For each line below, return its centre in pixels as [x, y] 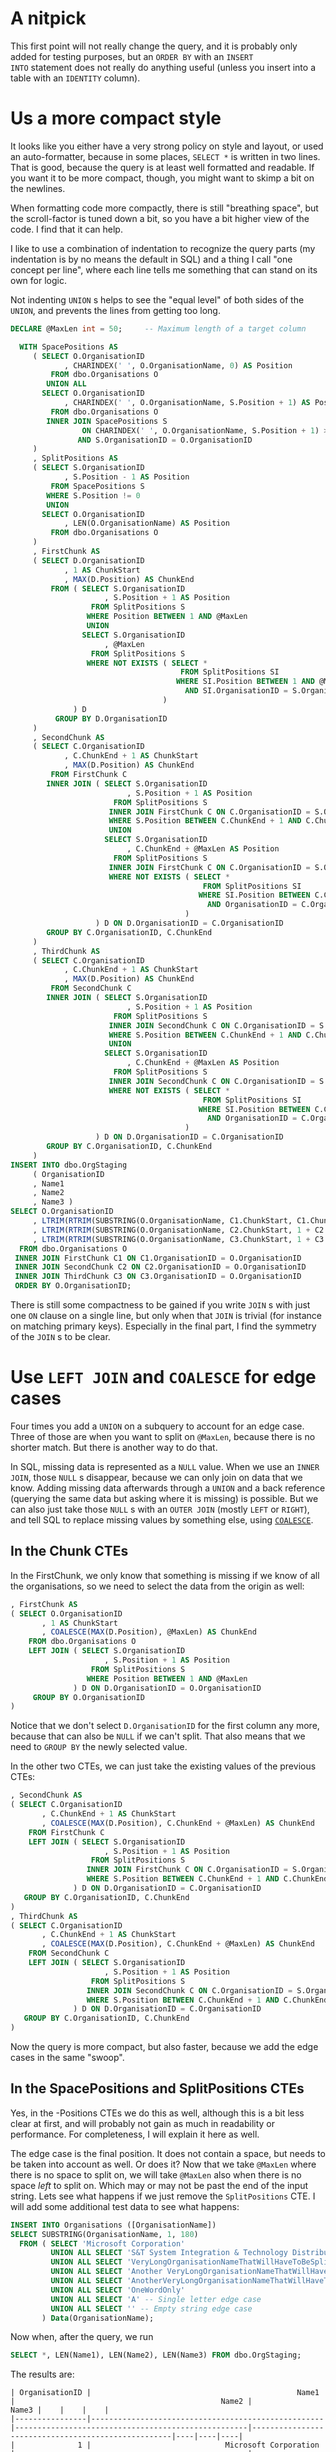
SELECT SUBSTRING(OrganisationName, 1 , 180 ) [104, 2234]
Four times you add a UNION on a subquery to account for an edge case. [157, 1426]
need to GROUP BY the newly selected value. [99, 1747]
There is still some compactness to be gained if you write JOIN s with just [160, 1305]
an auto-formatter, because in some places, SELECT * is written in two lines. [165, 156]
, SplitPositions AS [75, 458]
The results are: [42, 2374]
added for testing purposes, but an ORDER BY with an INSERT [132, 56]
